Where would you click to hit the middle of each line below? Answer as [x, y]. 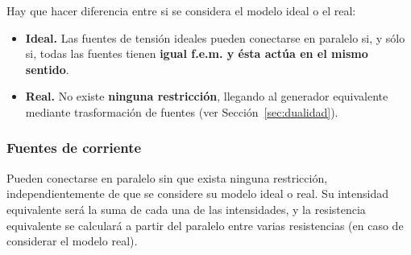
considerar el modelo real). [72, 241]
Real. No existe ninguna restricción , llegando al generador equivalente [207, 96]
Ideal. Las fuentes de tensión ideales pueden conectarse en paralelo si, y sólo [215, 37]
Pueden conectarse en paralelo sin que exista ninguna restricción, [167, 177]
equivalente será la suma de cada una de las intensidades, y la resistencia [186, 209]
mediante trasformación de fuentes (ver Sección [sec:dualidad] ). [182, 111]
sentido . [47, 69]
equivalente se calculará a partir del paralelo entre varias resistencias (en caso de [205, 225]
